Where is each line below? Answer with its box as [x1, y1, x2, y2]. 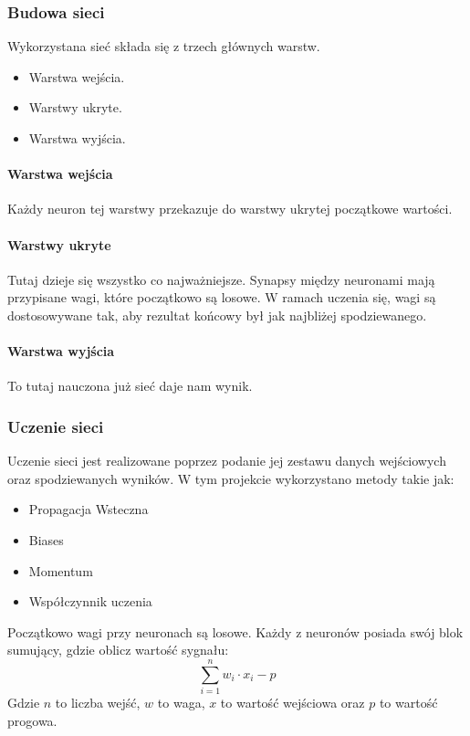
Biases [28, 530, 64, 549]
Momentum [28, 561, 93, 580]
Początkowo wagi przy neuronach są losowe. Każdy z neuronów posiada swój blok [7, 622, 464, 641]
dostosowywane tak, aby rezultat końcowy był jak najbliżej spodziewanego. [7, 305, 427, 324]
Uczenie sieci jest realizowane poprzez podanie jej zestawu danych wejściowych [7, 451, 446, 470]
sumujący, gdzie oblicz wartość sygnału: [7, 640, 229, 659]
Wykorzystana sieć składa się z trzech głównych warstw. [7, 37, 320, 56]
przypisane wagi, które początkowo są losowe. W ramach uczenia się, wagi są [7, 288, 436, 307]
